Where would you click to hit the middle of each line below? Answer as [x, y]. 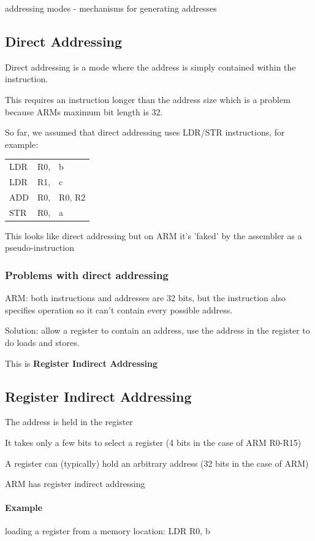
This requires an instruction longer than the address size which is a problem [148, 99]
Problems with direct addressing [87, 274]
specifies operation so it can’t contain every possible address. [119, 309]
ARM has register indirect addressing [75, 484]
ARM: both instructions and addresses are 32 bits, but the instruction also [145, 298]
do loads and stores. [42, 342]
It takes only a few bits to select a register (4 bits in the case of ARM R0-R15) [153, 442]
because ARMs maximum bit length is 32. [84, 111]
